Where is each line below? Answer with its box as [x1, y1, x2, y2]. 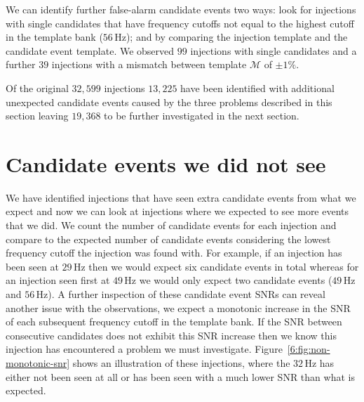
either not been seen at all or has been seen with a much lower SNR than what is [6, 369, 355, 384]
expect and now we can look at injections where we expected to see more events [6, 204, 349, 219]
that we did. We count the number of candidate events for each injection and [6, 218, 337, 233]
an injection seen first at [6, 273, 110, 287]
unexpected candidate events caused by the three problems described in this [6, 94, 332, 109]
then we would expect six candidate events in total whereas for [88, 259, 359, 273]
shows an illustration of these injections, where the [72, 356, 290, 370]
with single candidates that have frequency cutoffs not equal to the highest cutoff [6, 15, 354, 30]
